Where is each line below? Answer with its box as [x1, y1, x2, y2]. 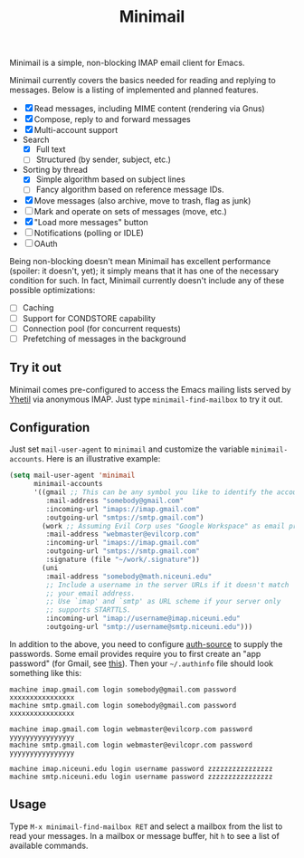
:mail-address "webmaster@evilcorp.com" [45, 529, 201, 539]
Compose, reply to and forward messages [33, 114, 192, 125]
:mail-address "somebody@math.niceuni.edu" [45, 572, 213, 581]
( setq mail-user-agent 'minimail [9, 471, 136, 481]
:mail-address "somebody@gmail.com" [45, 496, 184, 505]
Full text [35, 144, 66, 155]
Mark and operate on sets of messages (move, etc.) [33, 206, 228, 217]
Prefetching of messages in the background [22, 333, 187, 344]
